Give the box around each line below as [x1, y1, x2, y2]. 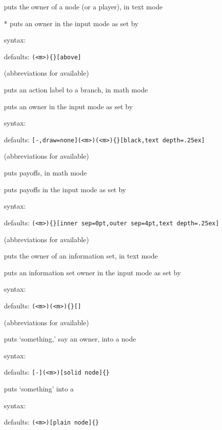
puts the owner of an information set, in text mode [4, 251, 158, 261]
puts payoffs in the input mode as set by [4, 184, 126, 194]
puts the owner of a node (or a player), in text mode [4, 1, 163, 11]
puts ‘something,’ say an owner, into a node [4, 334, 136, 344]
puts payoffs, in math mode [4, 168, 87, 178]
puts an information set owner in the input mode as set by [4, 267, 181, 277]
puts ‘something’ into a [4, 383, 74, 393]
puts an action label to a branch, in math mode [4, 85, 148, 95]
